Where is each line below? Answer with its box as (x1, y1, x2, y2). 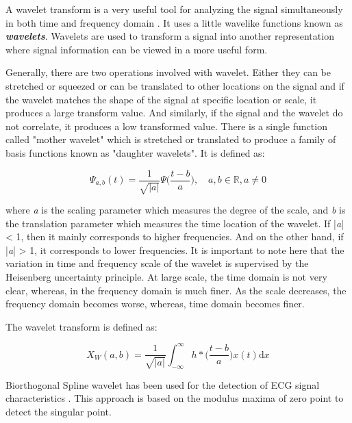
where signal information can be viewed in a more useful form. (5, 42, 268, 56)
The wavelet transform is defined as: (5, 319, 158, 333)
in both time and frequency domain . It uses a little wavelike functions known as (5, 15, 343, 29)
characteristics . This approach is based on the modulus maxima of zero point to (5, 391, 344, 405)
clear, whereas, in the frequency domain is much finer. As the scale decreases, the (5, 283, 347, 297)
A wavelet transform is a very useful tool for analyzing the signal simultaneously (5, 2, 343, 16)
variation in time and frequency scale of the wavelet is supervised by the (5, 256, 309, 270)
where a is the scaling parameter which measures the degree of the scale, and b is (5, 202, 346, 216)
